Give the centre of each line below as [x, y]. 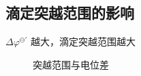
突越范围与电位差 [71, 64]
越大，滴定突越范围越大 [83, 41]
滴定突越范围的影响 [70, 13]
